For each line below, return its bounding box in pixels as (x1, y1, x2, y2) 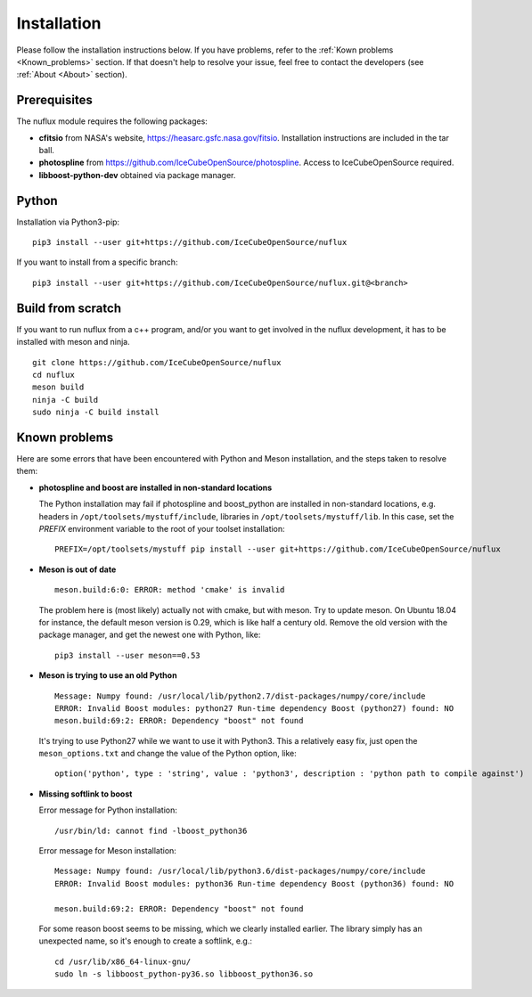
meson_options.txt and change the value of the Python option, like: (38, 748, 298, 759)
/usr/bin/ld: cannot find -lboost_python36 (54, 825, 248, 836)
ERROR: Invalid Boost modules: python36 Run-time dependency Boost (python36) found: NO (54, 879, 454, 888)
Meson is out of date (38, 564, 117, 575)
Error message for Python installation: (38, 805, 178, 815)
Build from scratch (16, 300, 122, 315)
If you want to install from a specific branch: (16, 257, 178, 267)
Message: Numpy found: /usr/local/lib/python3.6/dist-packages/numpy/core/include (54, 866, 426, 877)
